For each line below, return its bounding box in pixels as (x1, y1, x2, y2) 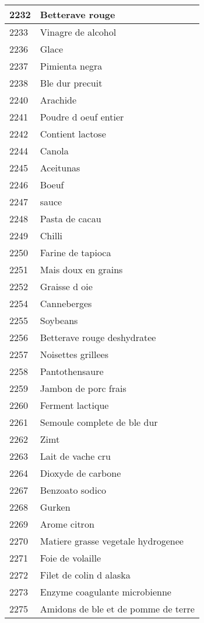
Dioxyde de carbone (40, 466, 121, 480)
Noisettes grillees (40, 347, 108, 361)
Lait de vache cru (40, 449, 111, 463)
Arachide (40, 93, 77, 106)
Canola (40, 144, 69, 157)
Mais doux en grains (40, 263, 123, 276)
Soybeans (40, 314, 78, 327)
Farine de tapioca (40, 246, 111, 259)
